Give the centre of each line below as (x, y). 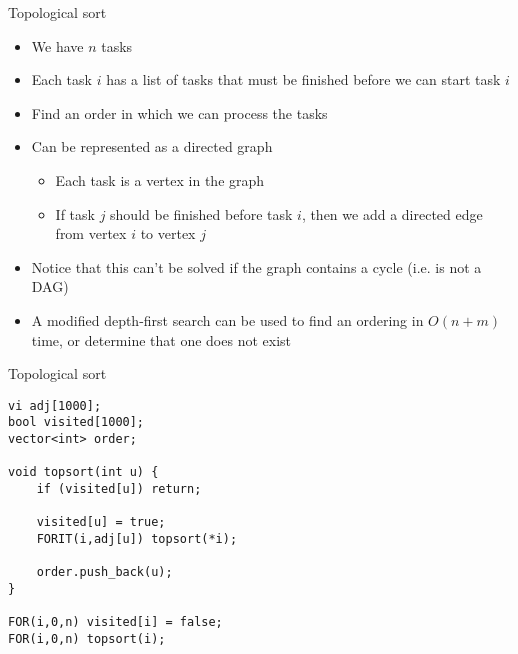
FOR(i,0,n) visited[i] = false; (115, 622)
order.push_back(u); (104, 572)
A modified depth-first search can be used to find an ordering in (227, 319)
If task (75, 213)
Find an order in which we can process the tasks (179, 112)
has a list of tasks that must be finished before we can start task (303, 79)
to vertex (168, 233)
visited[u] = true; (101, 522)
